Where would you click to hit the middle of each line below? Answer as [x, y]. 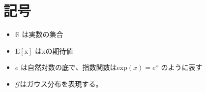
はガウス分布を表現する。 [61, 83]
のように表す [182, 67]
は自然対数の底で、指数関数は [69, 67]
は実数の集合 [43, 34]
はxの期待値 [54, 50]
